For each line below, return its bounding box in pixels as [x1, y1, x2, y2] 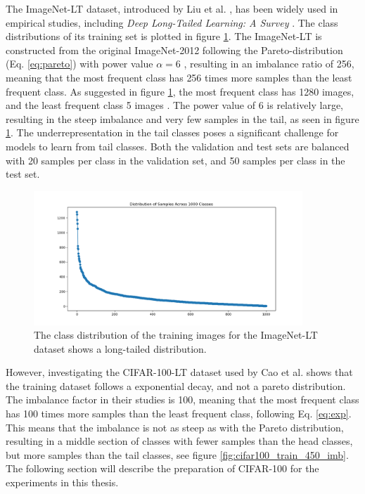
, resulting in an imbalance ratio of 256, [184, 56, 354, 71]
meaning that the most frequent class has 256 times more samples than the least [6, 70, 352, 84]
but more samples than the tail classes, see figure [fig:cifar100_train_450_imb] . [6, 447, 349, 462]
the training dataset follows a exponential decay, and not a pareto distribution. [6, 378, 346, 393]
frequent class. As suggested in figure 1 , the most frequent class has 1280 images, [6, 84, 354, 98]
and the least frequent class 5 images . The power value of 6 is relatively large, [6, 98, 343, 112]
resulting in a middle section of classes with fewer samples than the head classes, [6, 434, 353, 448]
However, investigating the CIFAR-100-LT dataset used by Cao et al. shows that [6, 365, 353, 379]
